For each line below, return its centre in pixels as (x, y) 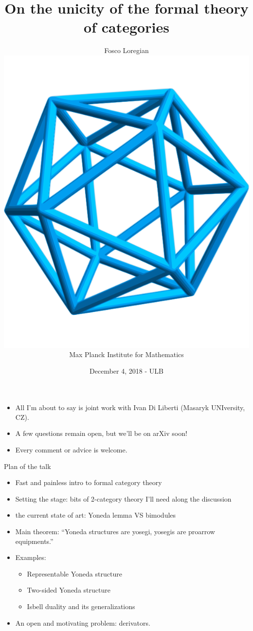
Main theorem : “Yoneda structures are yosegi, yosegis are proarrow (115, 532)
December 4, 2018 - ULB (126, 370)
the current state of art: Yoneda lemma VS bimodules (96, 515)
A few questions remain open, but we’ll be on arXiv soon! (101, 433)
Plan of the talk (27, 466)
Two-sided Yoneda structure (69, 590)
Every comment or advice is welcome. (71, 450)
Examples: (31, 557)
